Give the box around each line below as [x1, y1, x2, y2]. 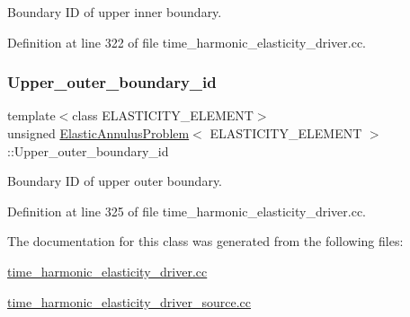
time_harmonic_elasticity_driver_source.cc [7, 292, 251, 311]
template [7, 106, 56, 125]
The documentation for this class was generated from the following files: [7, 232, 404, 251]
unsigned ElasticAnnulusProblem [7, 124, 190, 142]
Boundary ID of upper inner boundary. [7, 3, 222, 21]
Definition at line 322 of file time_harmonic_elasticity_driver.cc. [7, 32, 367, 51]
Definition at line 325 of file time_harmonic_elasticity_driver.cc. [7, 201, 367, 220]
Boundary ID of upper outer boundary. [7, 172, 223, 190]
